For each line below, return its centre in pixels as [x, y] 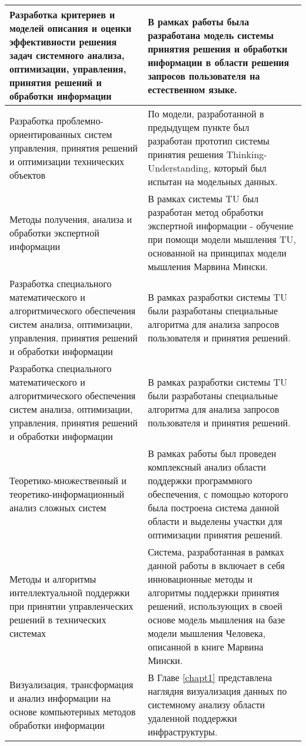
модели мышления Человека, [207, 633]
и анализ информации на [60, 698]
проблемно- [80, 120]
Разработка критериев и [62, 14]
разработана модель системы [211, 35]
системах [28, 633]
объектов [28, 175]
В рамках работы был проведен [212, 453]
